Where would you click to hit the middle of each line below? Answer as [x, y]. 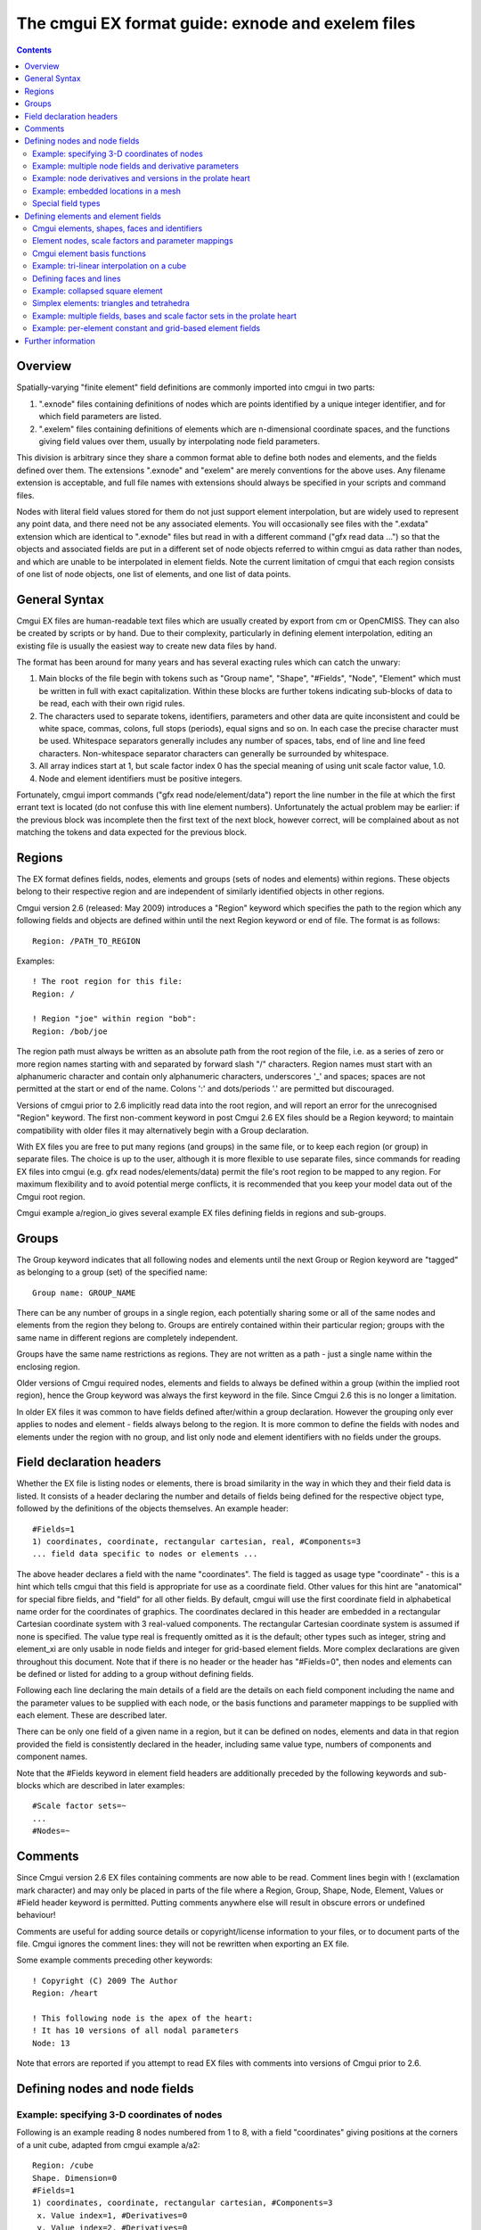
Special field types [66, 203]
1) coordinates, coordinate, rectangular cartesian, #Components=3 [183, 2203]
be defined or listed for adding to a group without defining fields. [135, 1673]
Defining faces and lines [77, 278]
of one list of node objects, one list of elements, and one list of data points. [154, 574]
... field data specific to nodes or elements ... [145, 1554]
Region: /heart [65, 1993]
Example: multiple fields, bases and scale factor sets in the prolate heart [165, 316]
